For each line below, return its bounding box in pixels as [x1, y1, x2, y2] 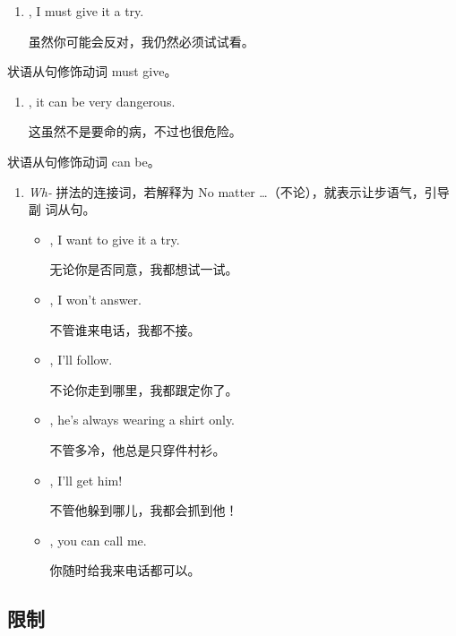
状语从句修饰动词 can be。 [7, 151, 160, 170]
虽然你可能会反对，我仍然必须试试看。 [28, 31, 254, 50]
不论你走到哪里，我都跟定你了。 [49, 380, 238, 399]
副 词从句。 [28, 200, 96, 219]
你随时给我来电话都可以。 [49, 561, 201, 580]
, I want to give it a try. [49, 229, 180, 248]
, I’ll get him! [49, 470, 123, 489]
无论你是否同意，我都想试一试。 [49, 260, 238, 279]
